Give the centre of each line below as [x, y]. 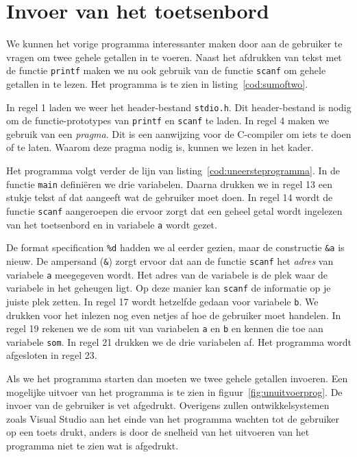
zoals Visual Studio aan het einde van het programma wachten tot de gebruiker [173, 418]
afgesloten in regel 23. [52, 355]
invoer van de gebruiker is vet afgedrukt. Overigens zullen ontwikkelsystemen [168, 405]
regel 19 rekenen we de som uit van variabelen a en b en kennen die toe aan [165, 328]
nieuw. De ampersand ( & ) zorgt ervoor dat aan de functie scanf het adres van [170, 260]
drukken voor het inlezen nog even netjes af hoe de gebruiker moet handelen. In [174, 315]
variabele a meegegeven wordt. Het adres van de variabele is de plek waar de [167, 274]
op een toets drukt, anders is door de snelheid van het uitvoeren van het [158, 432]
